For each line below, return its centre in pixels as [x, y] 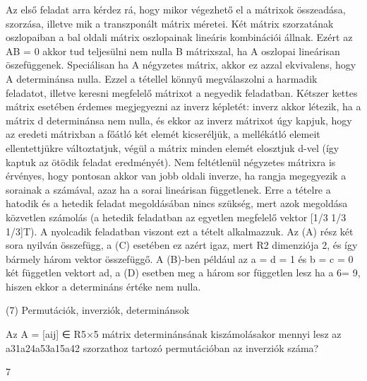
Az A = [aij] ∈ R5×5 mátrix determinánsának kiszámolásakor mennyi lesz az [174, 334]
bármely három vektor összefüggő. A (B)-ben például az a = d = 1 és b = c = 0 [180, 258]
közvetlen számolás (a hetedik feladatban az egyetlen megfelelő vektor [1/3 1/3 [176, 217]
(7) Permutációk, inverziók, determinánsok [98, 310]
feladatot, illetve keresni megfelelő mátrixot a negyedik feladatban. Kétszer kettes [182, 92]
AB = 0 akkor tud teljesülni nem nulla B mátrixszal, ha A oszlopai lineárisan [173, 51]
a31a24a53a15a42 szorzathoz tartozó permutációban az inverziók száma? [162, 347]
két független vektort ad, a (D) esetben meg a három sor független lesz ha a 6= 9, [183, 272]
